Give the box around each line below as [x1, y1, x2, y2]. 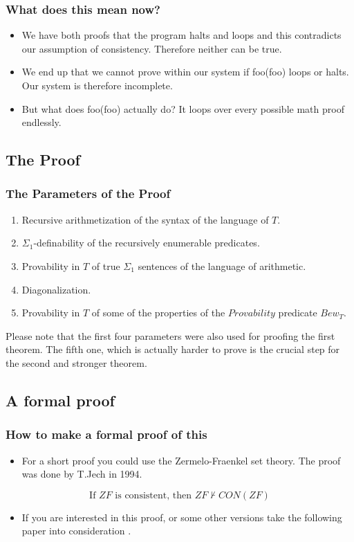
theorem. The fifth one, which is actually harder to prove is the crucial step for [6, 342, 340, 356]
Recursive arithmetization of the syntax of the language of [21, 212, 269, 226]
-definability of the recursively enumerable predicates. [33, 235, 260, 250]
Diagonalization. [21, 282, 91, 296]
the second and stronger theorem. [6, 355, 147, 370]
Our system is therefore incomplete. [21, 78, 173, 92]
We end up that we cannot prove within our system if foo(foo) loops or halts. [21, 64, 349, 79]
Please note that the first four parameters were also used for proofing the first [6, 328, 335, 343]
